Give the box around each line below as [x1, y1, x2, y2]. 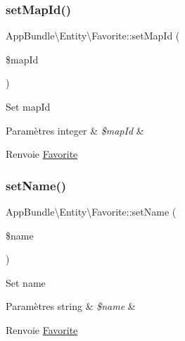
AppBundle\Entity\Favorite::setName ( [6, 204, 177, 218]
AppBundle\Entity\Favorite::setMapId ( [6, 28, 180, 43]
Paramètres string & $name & [6, 299, 136, 314]
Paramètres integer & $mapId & [6, 123, 144, 137]
